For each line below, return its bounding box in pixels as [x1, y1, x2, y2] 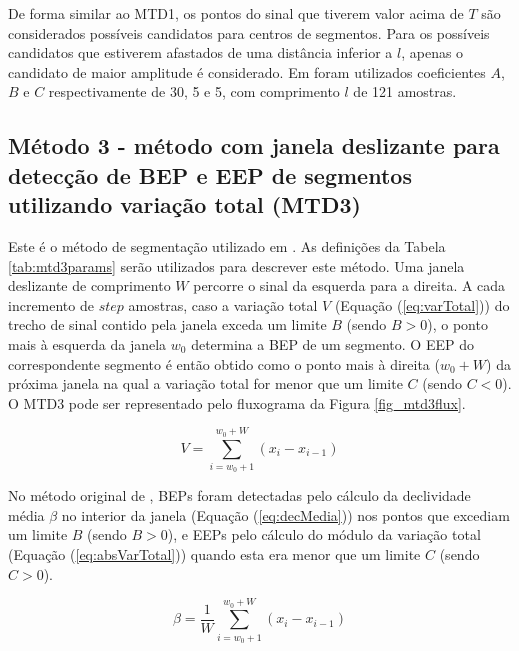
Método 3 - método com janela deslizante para [8, 130, 500, 161]
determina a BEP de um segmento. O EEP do [191, 333, 474, 354]
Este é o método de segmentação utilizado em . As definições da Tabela [8, 235, 446, 256]
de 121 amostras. [353, 81, 457, 102]
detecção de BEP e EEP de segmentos [8, 159, 412, 190]
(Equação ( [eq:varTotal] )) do [334, 294, 510, 315]
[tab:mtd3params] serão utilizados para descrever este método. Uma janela [8, 255, 465, 276]
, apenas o [401, 42, 464, 63]
